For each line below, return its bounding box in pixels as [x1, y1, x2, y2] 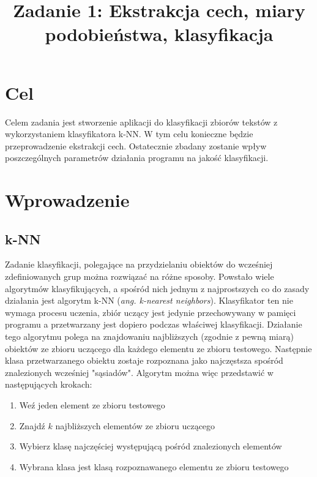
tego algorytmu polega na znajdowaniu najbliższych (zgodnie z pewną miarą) [5, 330, 294, 343]
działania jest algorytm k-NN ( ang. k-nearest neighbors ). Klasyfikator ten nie [5, 294, 293, 307]
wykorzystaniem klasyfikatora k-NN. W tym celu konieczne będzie [5, 127, 253, 140]
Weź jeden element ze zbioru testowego [19, 398, 165, 411]
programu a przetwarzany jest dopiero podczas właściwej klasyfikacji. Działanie [5, 318, 302, 331]
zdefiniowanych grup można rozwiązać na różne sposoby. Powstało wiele [5, 270, 274, 283]
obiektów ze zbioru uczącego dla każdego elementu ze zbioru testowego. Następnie [5, 342, 312, 355]
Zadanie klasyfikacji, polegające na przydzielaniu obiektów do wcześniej [5, 258, 273, 271]
